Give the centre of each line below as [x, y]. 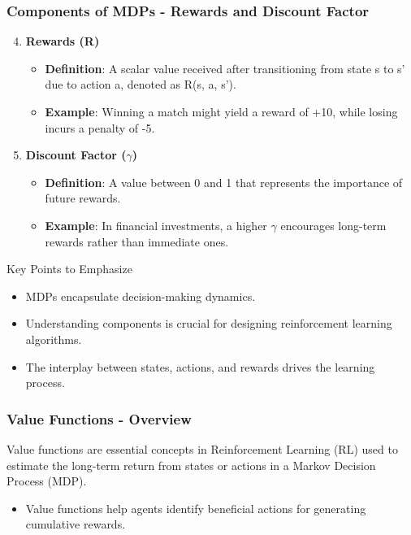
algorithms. [54, 339]
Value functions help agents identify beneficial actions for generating [196, 508]
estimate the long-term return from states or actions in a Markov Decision [191, 465]
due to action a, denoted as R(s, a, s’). [141, 84]
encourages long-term [333, 225]
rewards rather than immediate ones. [137, 241]
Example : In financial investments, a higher [156, 225]
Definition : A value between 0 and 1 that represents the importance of [224, 182]
